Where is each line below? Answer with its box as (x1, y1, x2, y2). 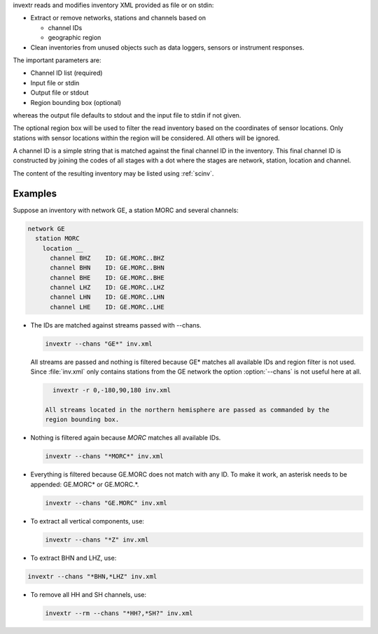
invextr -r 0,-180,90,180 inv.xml (52, 386, 171, 395)
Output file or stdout (30, 88, 89, 97)
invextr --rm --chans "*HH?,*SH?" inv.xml (45, 609, 193, 617)
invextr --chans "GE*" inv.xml (45, 339, 153, 348)
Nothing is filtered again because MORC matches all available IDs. (30, 434, 221, 442)
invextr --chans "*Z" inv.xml (45, 535, 149, 544)
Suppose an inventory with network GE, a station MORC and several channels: (13, 206, 239, 214)
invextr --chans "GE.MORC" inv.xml (45, 499, 167, 507)
